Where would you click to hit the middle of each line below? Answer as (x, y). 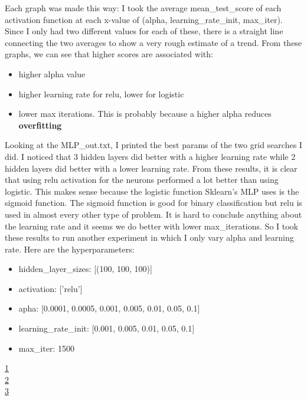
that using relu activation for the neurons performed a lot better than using (142, 180)
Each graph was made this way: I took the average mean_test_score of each (143, 8)
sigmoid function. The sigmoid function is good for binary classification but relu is (153, 203)
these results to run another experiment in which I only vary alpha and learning (149, 237)
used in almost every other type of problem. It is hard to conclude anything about (153, 214)
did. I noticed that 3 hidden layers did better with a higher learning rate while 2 (150, 156)
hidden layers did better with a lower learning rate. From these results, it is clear (151, 168)
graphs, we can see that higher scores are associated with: (109, 54)
